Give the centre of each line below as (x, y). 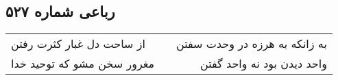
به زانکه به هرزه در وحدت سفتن (252, 44)
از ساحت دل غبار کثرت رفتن (78, 44)
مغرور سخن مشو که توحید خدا (83, 64)
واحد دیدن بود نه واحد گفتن (264, 64)
